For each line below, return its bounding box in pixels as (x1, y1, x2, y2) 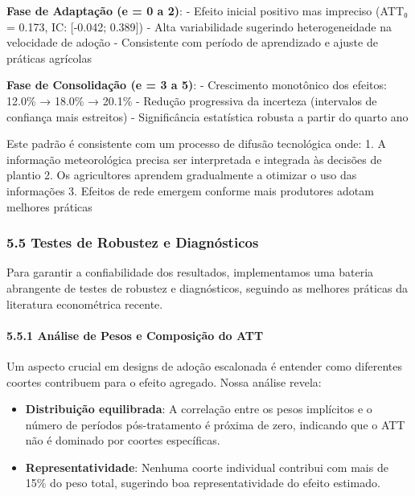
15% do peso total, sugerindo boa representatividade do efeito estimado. (25, 474, 380, 491)
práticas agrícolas (6, 49, 92, 66)
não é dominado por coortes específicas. (25, 432, 220, 449)
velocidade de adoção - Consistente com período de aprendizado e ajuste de (6, 34, 378, 51)
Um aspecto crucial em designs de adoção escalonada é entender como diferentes (6, 357, 402, 374)
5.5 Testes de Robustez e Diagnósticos (6, 232, 259, 252)
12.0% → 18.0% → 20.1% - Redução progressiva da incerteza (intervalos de (6, 92, 377, 109)
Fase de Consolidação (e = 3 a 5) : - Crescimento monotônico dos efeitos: (6, 76, 387, 93)
